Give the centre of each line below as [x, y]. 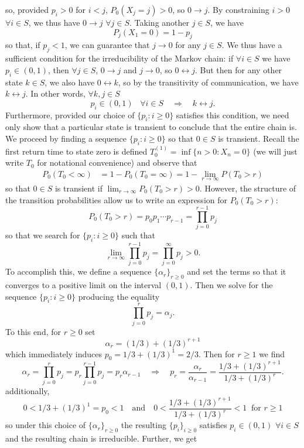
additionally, [28, 390]
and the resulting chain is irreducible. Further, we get [101, 438]
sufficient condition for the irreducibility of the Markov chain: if [119, 58]
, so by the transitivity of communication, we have [208, 82]
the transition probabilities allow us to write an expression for [116, 199]
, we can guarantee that [107, 45]
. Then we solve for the [231, 285]
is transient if [78, 188]
